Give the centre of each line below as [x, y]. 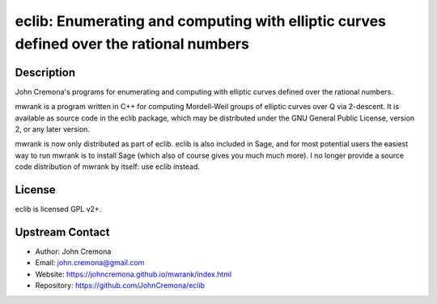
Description [45, 72]
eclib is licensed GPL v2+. [58, 209]
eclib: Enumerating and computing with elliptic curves [200, 21]
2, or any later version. [53, 129]
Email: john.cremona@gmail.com [90, 263]
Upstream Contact [62, 232]
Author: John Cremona [73, 251]
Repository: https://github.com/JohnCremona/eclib [120, 285]
